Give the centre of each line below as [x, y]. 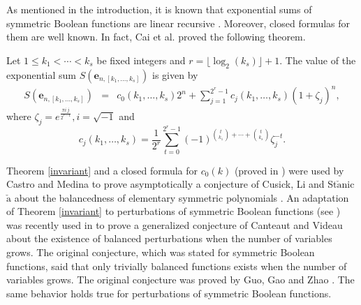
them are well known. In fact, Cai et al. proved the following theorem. [156, 37]
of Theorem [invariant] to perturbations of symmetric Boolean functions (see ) [174, 211]
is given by [175, 74]
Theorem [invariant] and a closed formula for [102, 170]
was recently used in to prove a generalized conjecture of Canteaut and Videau [175, 224]
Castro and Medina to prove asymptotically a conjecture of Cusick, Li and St [172, 184]
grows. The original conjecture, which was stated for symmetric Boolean [161, 252]
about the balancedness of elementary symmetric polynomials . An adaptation [182, 197]
